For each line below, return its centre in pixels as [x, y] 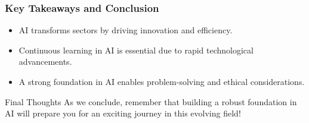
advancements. [45, 61]
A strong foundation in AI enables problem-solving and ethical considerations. [162, 81]
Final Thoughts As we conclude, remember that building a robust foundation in [151, 101]
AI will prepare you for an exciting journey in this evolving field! [123, 113]
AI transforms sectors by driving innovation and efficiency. [126, 30]
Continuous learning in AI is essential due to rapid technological [136, 50]
